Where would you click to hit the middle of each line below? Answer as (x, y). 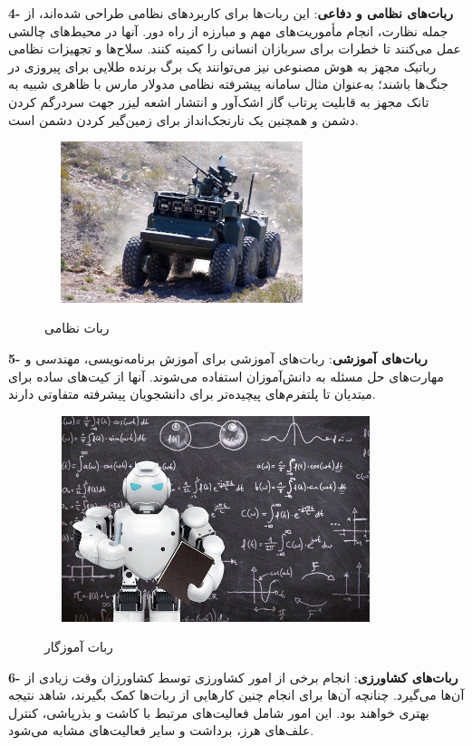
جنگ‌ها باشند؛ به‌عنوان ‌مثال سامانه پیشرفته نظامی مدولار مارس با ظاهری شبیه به (228, 84)
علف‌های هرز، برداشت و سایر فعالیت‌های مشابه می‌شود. (161, 730)
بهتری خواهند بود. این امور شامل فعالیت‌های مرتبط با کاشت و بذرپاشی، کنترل (219, 712)
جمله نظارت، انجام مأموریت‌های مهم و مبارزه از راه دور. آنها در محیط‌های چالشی (228, 30)
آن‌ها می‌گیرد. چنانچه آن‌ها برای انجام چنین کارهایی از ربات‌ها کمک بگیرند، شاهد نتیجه (236, 695)
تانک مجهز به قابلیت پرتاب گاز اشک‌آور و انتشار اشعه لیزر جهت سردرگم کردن (219, 101)
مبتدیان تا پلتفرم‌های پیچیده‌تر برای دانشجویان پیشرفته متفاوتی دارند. (192, 394)
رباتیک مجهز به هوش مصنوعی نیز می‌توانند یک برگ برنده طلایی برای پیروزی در (222, 66)
